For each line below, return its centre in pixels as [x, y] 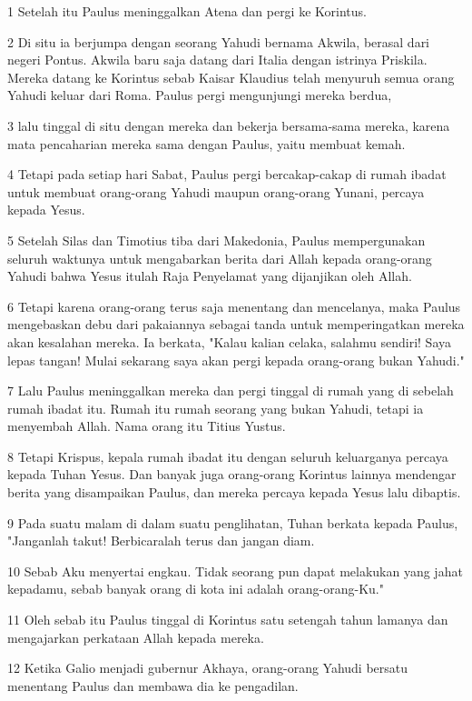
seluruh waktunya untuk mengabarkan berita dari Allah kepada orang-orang [220, 258]
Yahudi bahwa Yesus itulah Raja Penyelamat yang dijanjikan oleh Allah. [210, 276]
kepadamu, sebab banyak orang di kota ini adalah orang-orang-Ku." [196, 589]
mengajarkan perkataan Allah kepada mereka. [136, 637]
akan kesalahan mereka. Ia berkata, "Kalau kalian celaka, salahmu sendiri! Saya [229, 341]
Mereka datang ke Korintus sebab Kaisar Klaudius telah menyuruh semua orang [231, 77]
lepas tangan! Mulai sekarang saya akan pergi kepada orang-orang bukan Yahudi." [236, 360]
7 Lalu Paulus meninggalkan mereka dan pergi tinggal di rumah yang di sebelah [231, 391]
